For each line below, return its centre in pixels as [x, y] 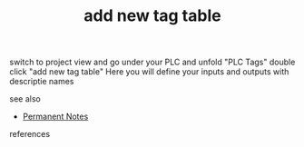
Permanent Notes [55, 117]
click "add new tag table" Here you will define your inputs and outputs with [149, 72]
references [30, 134]
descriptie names [42, 82]
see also [25, 99]
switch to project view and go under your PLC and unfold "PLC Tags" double [152, 62]
